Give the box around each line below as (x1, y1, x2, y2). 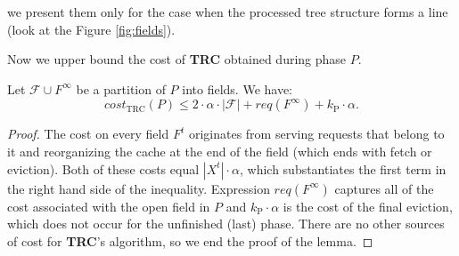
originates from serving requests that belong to (188, 124, 445, 143)
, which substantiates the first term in (239, 159, 447, 178)
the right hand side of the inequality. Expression (7, 179, 270, 197)
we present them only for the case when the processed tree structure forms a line (7, 3, 448, 20)
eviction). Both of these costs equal (7, 159, 200, 178)
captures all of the (334, 179, 434, 197)
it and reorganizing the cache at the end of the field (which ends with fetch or (7, 141, 432, 160)
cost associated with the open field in (7, 196, 210, 215)
